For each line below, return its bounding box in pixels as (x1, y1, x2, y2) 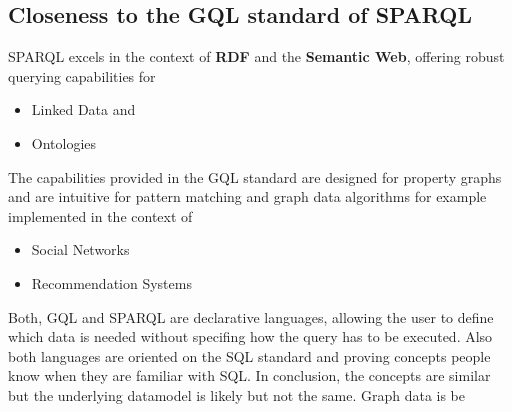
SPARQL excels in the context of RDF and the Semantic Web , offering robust (8, 46, 505, 67)
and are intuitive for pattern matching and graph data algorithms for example (8, 186, 487, 207)
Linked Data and (31, 99, 136, 120)
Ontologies (31, 132, 97, 153)
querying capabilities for (8, 65, 156, 86)
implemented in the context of (8, 205, 193, 226)
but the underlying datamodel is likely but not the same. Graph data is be (8, 384, 466, 405)
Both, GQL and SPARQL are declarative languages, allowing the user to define (8, 306, 494, 327)
